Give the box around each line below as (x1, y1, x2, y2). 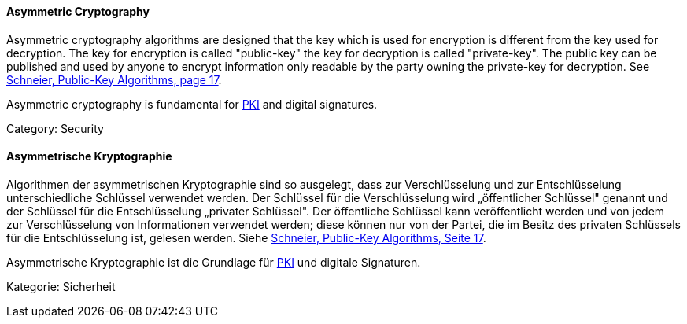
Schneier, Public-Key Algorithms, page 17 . (6, 72, 222, 87)
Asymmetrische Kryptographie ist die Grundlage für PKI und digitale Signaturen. (6, 255, 421, 269)
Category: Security (6, 121, 104, 135)
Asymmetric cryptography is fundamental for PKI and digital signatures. (6, 97, 378, 111)
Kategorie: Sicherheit (6, 279, 116, 293)
